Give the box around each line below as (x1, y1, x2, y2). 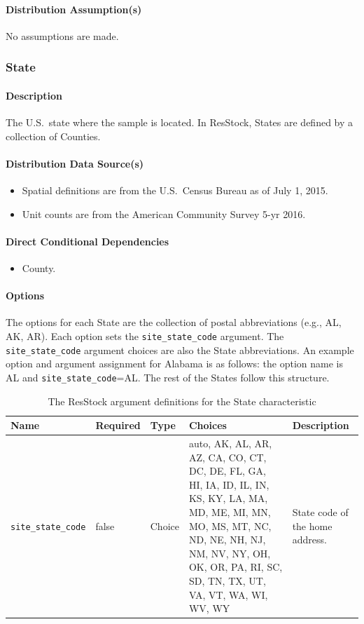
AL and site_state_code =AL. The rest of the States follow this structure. (6, 369, 330, 384)
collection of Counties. (6, 128, 101, 143)
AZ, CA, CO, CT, (188, 449, 267, 464)
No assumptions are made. (6, 28, 119, 43)
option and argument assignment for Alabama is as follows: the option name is (6, 356, 343, 371)
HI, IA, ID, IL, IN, (188, 477, 269, 491)
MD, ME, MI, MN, (188, 504, 271, 519)
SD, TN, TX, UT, (188, 573, 266, 588)
